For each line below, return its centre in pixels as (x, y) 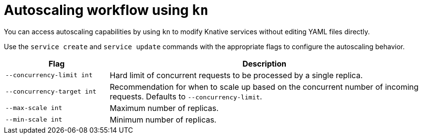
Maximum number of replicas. (164, 108)
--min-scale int (34, 120)
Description (264, 63)
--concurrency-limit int (49, 75)
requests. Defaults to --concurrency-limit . (186, 96)
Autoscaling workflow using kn (106, 10)
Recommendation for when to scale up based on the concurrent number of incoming (264, 87)
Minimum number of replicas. (163, 119)
